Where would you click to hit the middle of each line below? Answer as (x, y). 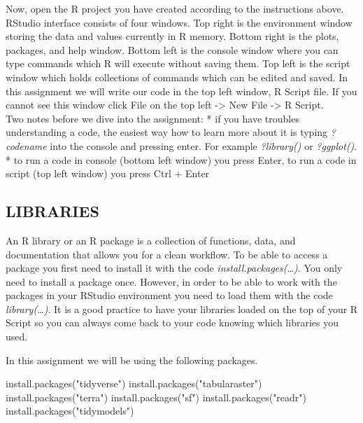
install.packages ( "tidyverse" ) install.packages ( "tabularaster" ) (134, 383)
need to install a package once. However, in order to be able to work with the (171, 281)
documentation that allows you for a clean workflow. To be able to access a (167, 254)
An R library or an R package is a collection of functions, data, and (151, 240)
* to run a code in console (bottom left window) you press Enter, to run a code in (181, 159)
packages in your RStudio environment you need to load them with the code (169, 295)
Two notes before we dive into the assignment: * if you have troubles (152, 118)
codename (26, 145)
